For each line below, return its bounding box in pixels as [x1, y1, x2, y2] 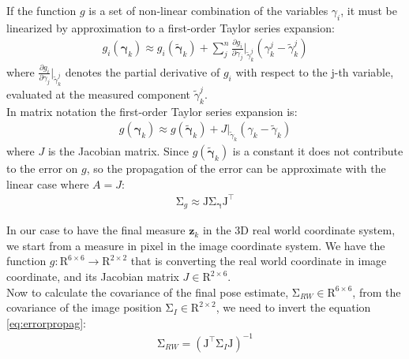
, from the [352, 283, 401, 300]
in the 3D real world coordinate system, [202, 222, 396, 238]
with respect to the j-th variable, [235, 63, 394, 80]
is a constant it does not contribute [232, 143, 403, 159]
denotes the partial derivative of [65, 63, 220, 80]
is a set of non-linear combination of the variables [88, 2, 328, 18]
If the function [6, 2, 77, 18]
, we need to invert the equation [216, 299, 371, 316]
